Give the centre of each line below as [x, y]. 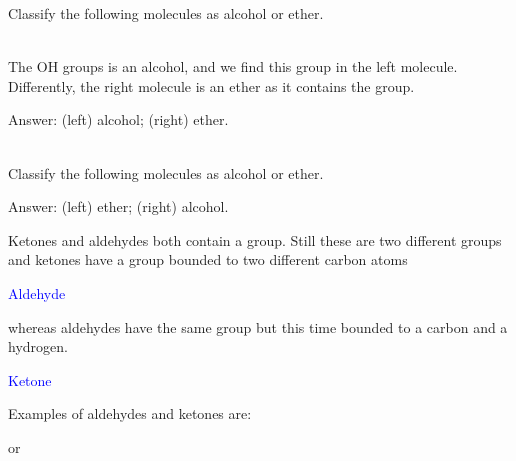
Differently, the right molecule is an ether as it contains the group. [211, 85]
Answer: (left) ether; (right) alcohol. [118, 206]
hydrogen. [38, 346]
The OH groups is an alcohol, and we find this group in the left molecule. [233, 66]
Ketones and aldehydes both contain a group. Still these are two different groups [255, 239]
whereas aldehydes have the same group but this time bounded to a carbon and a [258, 326]
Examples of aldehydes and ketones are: [130, 413]
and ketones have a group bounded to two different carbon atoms [208, 259]
